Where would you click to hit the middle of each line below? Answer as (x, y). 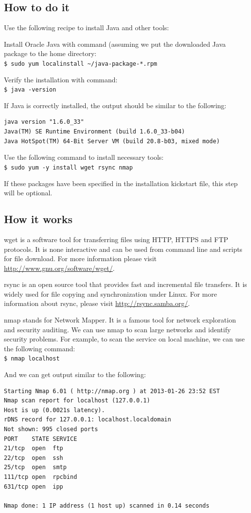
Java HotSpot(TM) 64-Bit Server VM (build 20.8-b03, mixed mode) (112, 141)
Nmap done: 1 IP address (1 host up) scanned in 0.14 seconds (107, 505)
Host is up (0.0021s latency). (54, 410)
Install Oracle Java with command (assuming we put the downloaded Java (115, 44)
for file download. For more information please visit (80, 258)
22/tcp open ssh (34, 458)
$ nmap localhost (32, 359)
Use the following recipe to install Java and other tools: (87, 28)
